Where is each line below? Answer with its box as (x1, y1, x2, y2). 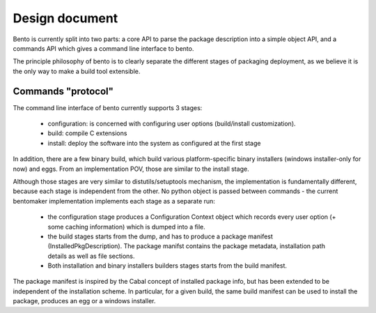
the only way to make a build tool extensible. (13, 67, 141, 75)
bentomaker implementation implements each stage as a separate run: (13, 197, 216, 205)
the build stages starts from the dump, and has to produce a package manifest (47, 232, 273, 241)
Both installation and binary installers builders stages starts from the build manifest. (47, 261, 288, 270)
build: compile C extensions (47, 129, 127, 137)
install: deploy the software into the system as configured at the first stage (47, 139, 261, 147)
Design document (13, 10, 118, 26)
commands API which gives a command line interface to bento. (13, 44, 194, 52)
